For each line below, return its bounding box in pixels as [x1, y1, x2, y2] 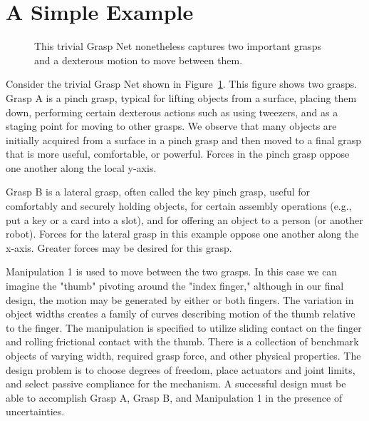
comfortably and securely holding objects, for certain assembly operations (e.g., [6, 198, 352, 213]
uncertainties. [6, 404, 65, 419]
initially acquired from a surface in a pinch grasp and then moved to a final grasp [6, 132, 362, 147]
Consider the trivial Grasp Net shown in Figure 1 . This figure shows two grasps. [6, 76, 358, 91]
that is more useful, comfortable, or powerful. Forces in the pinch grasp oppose [6, 146, 350, 161]
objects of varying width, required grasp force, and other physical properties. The [6, 348, 361, 362]
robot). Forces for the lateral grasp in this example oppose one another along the [6, 226, 359, 241]
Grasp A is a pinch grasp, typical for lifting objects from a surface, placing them [6, 90, 357, 105]
